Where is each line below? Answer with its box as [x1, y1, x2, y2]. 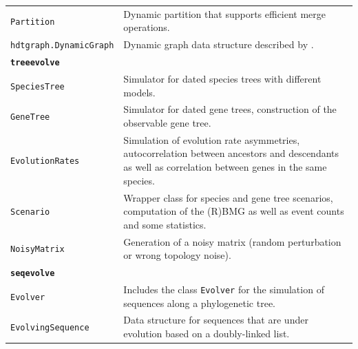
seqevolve [10, 268, 55, 278]
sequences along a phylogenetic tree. [123, 295, 276, 310]
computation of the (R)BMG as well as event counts [123, 204, 344, 218]
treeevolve [10, 58, 60, 68]
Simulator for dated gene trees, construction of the [123, 102, 337, 116]
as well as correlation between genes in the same [123, 160, 327, 174]
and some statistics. [123, 217, 207, 231]
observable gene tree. [123, 116, 211, 130]
